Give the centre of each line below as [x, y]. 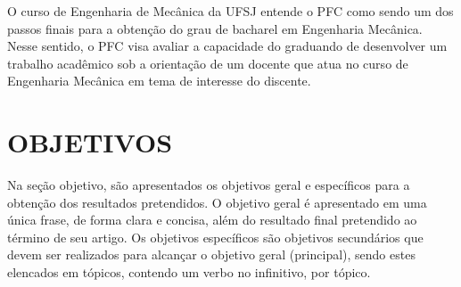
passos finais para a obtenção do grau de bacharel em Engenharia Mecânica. [215, 28]
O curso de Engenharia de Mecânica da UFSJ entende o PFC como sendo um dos [230, 11]
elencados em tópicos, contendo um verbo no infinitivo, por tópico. [189, 272]
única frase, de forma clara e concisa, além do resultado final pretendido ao [212, 220]
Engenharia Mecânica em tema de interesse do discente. [159, 81]
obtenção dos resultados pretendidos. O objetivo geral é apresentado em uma [217, 202]
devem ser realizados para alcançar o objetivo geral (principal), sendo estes [211, 254]
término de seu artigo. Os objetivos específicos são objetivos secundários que [215, 237]
